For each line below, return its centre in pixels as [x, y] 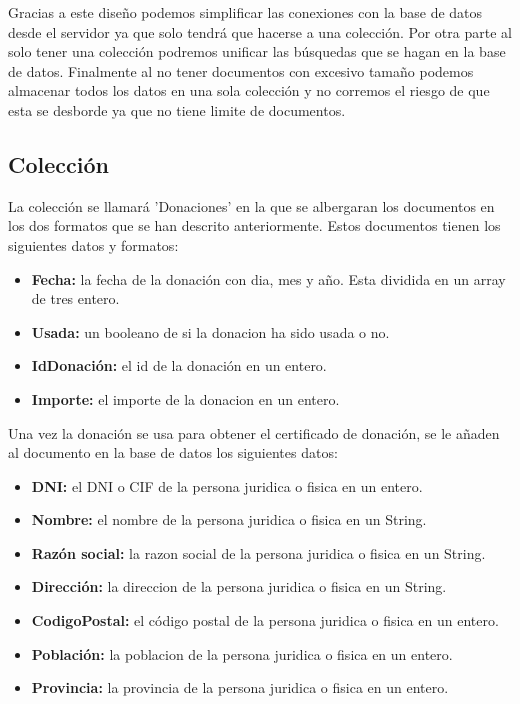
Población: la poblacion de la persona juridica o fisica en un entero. [242, 653]
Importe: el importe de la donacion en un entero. [185, 398]
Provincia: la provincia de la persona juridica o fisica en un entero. [240, 687]
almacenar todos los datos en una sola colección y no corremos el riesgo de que [249, 90]
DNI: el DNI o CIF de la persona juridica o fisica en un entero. [227, 485]
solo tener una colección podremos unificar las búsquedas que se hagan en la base [257, 51]
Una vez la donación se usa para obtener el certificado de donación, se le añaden [254, 432]
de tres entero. [75, 298]
